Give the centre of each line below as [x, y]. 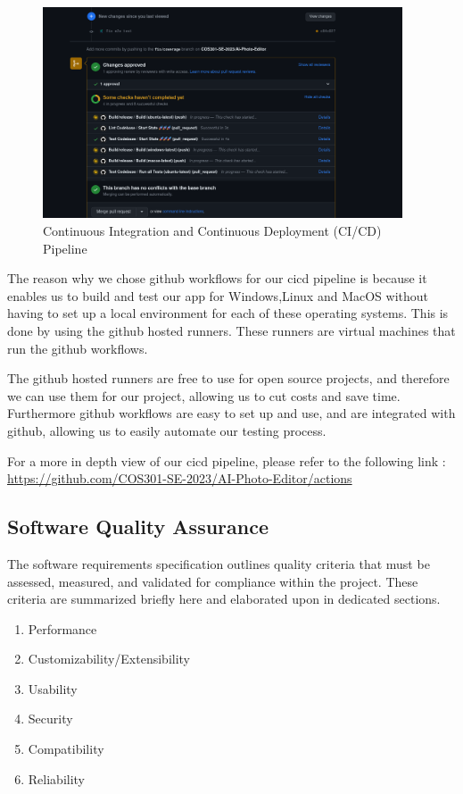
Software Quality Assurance [138, 527]
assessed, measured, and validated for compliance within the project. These [213, 581]
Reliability [57, 778]
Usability [53, 688]
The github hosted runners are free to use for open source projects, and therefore [228, 378]
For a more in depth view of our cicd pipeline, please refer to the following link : [227, 460]
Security [50, 719]
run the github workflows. [78, 348]
